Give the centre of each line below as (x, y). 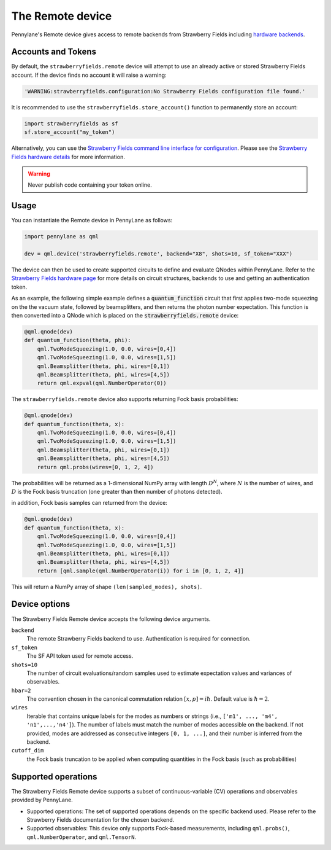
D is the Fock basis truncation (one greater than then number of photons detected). (117, 491)
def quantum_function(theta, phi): (78, 340)
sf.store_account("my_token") (70, 132)
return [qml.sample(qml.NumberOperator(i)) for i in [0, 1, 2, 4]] (141, 571)
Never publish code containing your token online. (90, 185)
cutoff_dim (28, 751)
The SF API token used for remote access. (80, 656)
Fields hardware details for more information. (68, 157)
